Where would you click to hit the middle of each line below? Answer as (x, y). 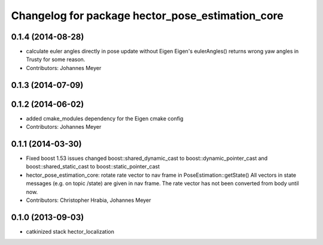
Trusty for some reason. (56, 59)
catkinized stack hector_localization (70, 231)
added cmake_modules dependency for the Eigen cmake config (105, 118)
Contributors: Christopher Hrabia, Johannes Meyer (89, 200)
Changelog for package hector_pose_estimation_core (147, 16)
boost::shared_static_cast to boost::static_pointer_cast (93, 167)
